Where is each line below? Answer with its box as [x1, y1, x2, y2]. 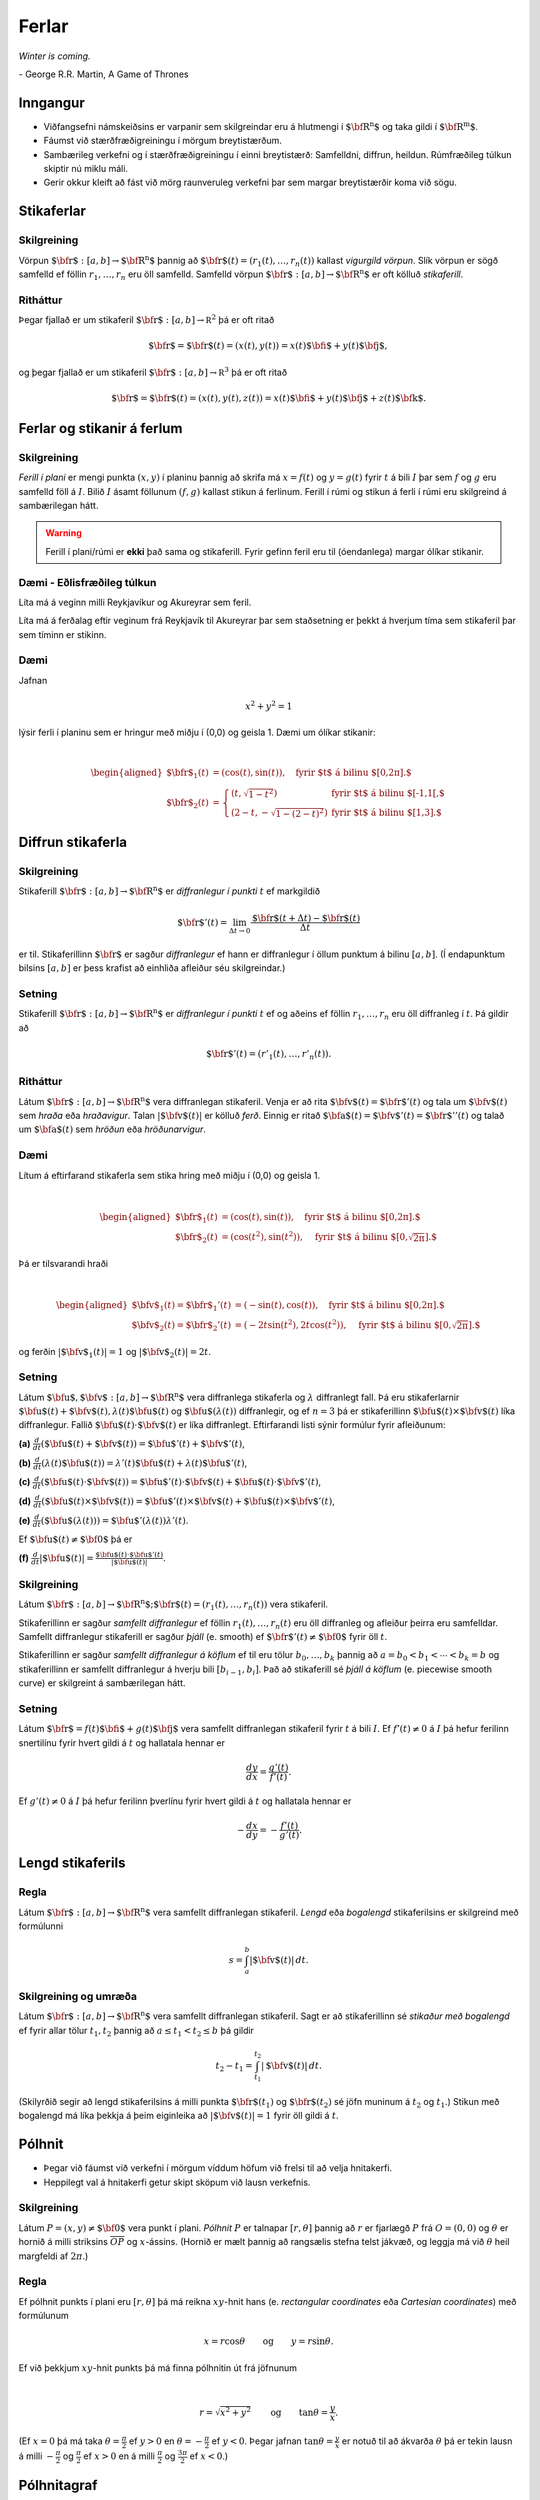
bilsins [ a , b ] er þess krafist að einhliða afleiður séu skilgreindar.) [18, 962, 286, 974]
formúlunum [18, 2310, 69, 2322]
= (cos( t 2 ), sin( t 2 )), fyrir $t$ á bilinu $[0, [221, 1230, 409, 1243]
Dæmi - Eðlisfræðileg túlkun [18, 575, 157, 589]
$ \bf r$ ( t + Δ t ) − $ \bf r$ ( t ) [251, 913, 361, 924]
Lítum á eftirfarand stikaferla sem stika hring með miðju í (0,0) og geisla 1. [18, 1169, 320, 1181]
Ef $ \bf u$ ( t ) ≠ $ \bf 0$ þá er [18, 1533, 133, 1545]
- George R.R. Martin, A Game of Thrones [18, 68, 189, 80]
